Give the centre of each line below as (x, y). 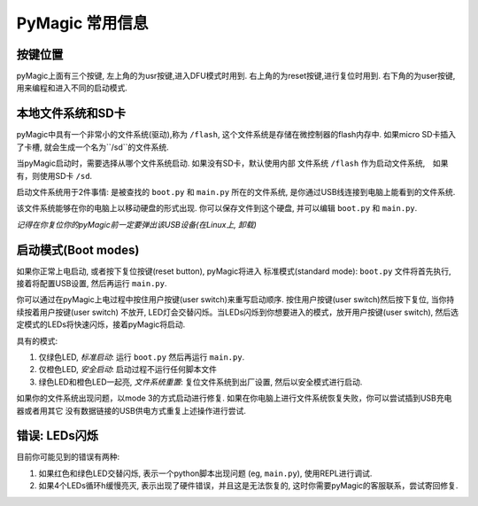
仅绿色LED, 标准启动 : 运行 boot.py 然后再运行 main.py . (142, 357)
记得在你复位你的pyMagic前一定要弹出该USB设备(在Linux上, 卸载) (136, 224)
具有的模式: (37, 340)
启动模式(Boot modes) (78, 249)
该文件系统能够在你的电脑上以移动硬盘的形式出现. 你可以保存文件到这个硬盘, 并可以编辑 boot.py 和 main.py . (217, 208)
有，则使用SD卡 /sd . (54, 175)
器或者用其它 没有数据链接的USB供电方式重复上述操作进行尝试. (131, 410)
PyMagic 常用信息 (82, 23)
